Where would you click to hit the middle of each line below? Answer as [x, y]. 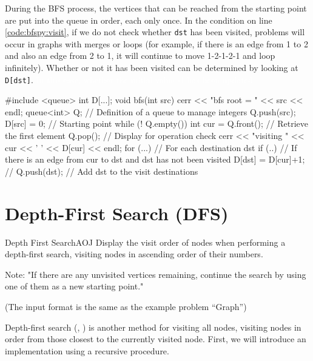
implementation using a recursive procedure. [87, 350]
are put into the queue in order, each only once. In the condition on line [139, 20]
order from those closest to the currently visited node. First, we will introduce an [156, 339]
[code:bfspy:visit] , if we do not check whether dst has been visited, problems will [155, 32]
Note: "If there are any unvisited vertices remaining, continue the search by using [156, 274]
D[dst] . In [25, 79]
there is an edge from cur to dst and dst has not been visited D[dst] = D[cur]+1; [155, 159]
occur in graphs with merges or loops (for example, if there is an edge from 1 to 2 [156, 43]
